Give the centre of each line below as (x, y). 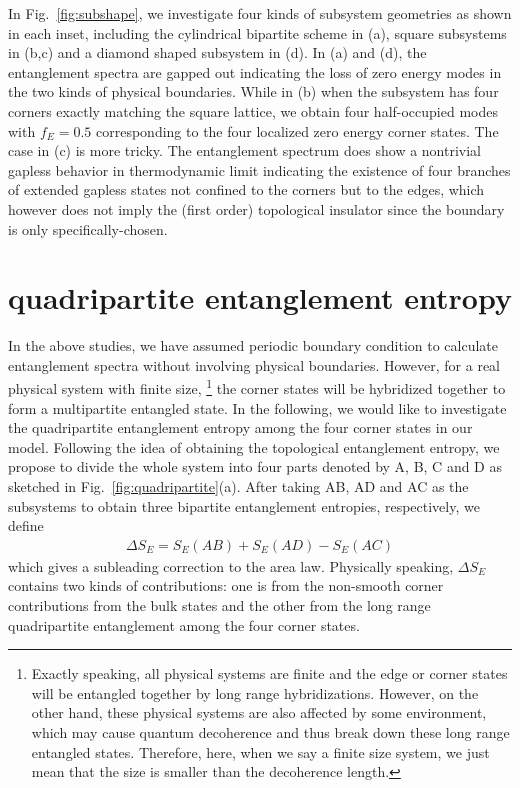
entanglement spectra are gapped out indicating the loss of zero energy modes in (255, 71)
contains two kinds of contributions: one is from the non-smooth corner (226, 585)
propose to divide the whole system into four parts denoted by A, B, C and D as (255, 466)
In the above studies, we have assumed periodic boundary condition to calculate (253, 345)
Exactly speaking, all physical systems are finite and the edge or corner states (269, 673)
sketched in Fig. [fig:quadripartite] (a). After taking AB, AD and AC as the (238, 486)
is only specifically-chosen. (88, 228)
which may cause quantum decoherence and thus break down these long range (270, 732)
